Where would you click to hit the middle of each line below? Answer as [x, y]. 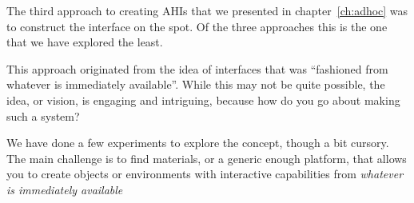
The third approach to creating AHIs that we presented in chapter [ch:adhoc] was [207, 10]
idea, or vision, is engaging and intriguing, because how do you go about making [203, 100]
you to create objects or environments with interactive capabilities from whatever [205, 174]
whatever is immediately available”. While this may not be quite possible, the [196, 84]
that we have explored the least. [85, 42]
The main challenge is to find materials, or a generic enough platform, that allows [207, 158]
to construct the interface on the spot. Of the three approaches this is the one [197, 26]
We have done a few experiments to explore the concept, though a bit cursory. [198, 143]
